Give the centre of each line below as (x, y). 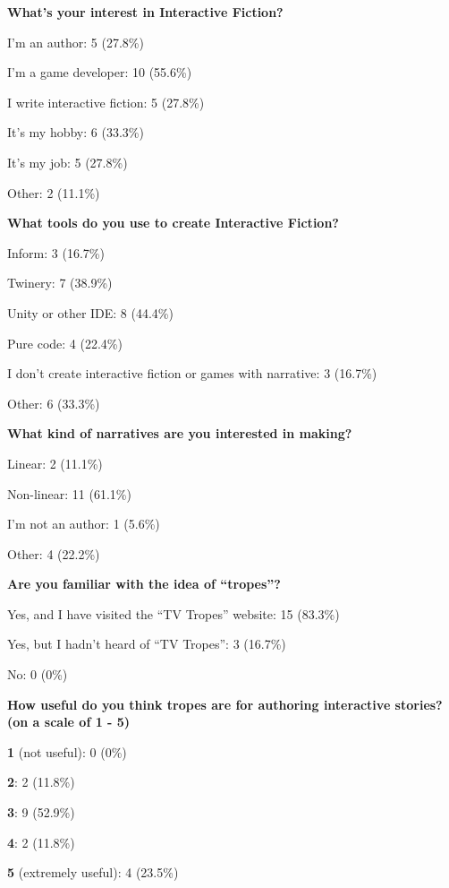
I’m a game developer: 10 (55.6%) (100, 72)
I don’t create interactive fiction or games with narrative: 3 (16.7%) (192, 373)
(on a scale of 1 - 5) (69, 722)
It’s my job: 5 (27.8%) (68, 162)
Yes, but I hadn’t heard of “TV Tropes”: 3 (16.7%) (147, 644)
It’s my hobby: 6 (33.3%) (76, 132)
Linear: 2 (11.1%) (55, 463)
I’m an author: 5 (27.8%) (76, 42)
